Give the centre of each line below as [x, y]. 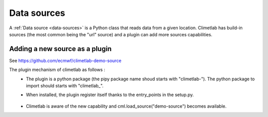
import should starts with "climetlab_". [65, 86]
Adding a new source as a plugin [60, 49]
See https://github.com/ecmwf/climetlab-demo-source [65, 60]
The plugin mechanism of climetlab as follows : [57, 70]
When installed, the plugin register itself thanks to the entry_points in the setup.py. [110, 95]
